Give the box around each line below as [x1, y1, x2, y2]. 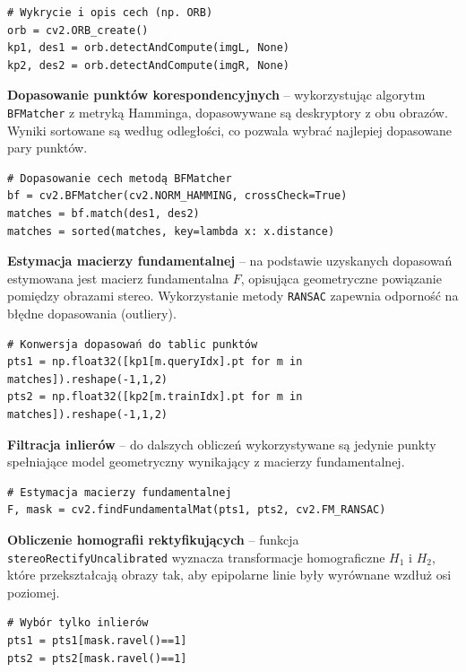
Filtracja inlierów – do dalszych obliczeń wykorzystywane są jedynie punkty [7, 434, 436, 453]
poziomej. [7, 582, 60, 601]
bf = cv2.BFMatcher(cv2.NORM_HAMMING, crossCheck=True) [7, 189, 348, 203]
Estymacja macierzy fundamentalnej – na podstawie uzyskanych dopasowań [7, 251, 453, 270]
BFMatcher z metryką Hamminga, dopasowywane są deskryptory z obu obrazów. [7, 102, 448, 121]
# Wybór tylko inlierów [7, 616, 149, 630]
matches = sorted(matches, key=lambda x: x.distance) [7, 224, 335, 238]
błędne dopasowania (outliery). [7, 304, 177, 323]
